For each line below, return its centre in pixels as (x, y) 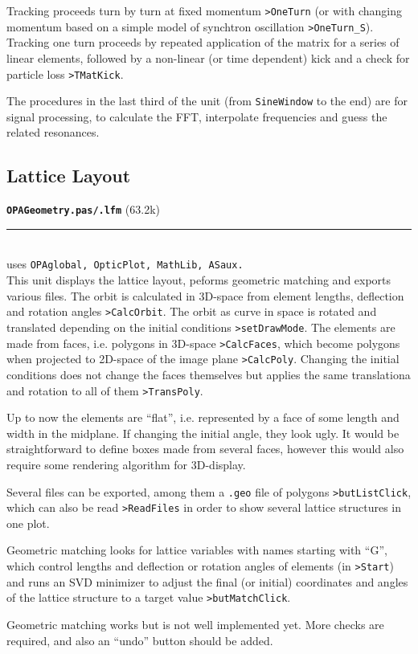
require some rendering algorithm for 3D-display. (126, 464)
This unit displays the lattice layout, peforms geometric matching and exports (199, 280)
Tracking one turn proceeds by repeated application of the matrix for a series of (203, 42)
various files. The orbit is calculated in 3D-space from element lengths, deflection (205, 295)
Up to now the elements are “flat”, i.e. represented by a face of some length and (203, 417)
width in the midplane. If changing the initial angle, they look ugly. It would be (203, 433)
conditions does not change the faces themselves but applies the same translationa (209, 374)
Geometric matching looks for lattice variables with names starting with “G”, (197, 550)
